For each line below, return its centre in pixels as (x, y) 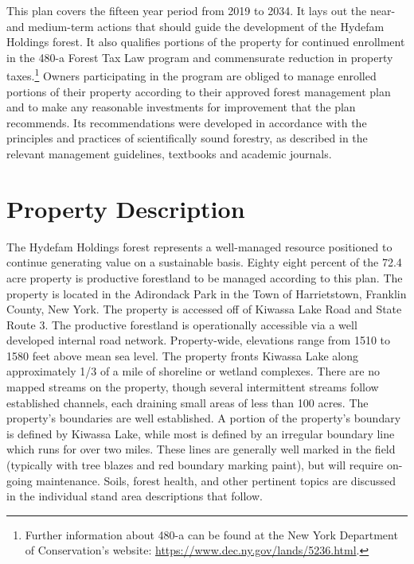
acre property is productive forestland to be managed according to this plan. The (205, 277)
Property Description (126, 208)
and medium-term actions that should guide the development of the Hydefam (195, 26)
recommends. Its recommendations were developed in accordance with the (187, 122)
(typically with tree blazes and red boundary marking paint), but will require (195, 465)
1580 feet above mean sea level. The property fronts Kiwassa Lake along (182, 355)
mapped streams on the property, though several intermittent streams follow (193, 387)
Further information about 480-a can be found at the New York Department (211, 534)
